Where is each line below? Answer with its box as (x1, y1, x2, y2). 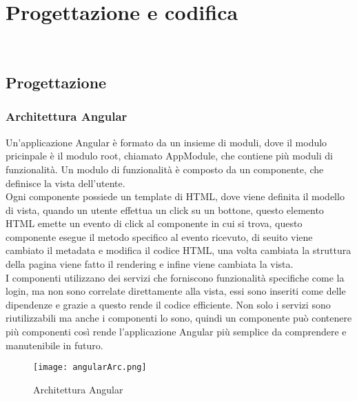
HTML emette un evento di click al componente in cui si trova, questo (6, 216, 303, 231)
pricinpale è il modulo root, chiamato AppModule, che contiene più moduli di (6, 148, 333, 163)
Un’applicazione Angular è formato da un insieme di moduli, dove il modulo (6, 135, 327, 149)
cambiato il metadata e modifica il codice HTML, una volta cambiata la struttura (6, 243, 351, 257)
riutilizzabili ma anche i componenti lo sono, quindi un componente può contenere (6, 311, 352, 325)
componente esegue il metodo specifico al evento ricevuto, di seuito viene (6, 229, 313, 244)
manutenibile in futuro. (6, 338, 103, 352)
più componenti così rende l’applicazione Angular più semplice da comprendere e (6, 324, 347, 339)
